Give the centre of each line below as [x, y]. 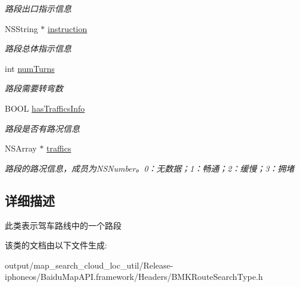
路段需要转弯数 [34, 88]
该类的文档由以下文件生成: [56, 245]
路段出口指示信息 [38, 8]
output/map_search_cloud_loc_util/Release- [89, 265]
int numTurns [30, 68]
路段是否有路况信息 [42, 128]
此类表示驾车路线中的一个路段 [63, 225]
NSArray [21, 148]
